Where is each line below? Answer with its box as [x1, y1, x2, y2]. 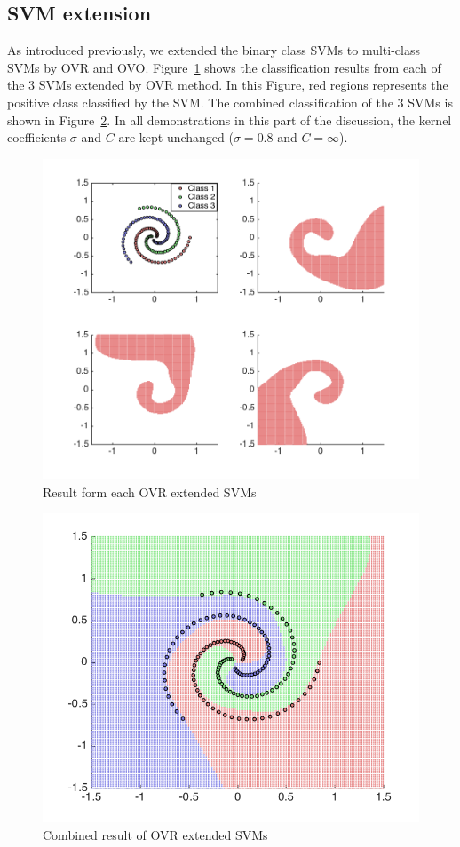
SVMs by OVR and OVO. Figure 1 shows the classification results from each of [7, 58, 441, 76]
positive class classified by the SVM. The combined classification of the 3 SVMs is [7, 92, 453, 111]
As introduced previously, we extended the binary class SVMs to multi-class [7, 41, 420, 59]
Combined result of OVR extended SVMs [43, 825, 268, 843]
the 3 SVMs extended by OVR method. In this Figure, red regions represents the [7, 75, 448, 94]
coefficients [7, 128, 67, 146]
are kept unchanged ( [118, 128, 234, 146]
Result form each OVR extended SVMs [43, 482, 257, 501]
